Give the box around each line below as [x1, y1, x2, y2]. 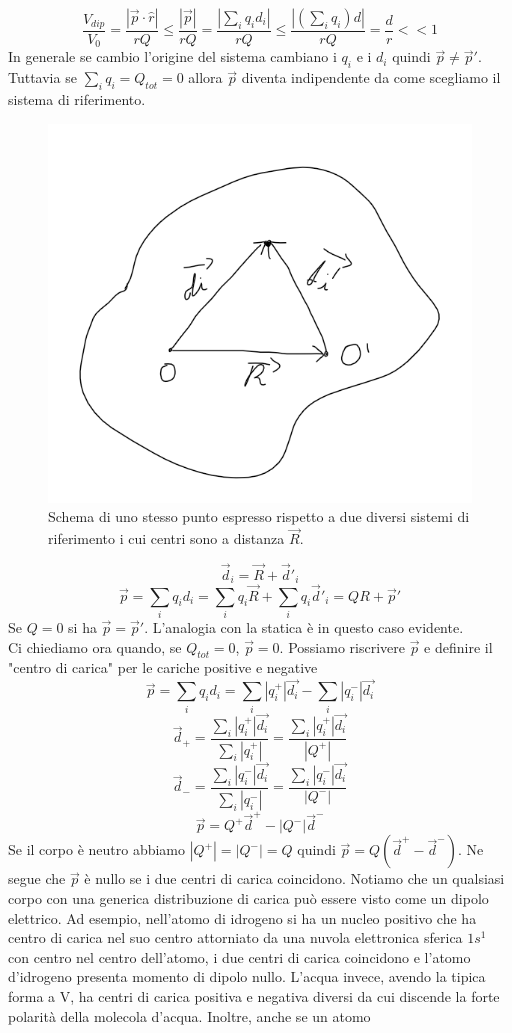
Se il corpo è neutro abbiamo [8, 839, 186, 860]
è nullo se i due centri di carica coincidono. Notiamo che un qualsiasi [84, 868, 505, 889]
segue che [8, 868, 66, 889]
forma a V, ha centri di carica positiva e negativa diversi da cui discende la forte [8, 986, 500, 1007]
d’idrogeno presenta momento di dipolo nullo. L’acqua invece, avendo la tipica [8, 966, 486, 987]
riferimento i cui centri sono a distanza [48, 528, 285, 549]
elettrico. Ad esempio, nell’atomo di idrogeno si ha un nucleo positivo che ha [8, 907, 477, 928]
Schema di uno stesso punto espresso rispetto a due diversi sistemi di [48, 506, 470, 527]
